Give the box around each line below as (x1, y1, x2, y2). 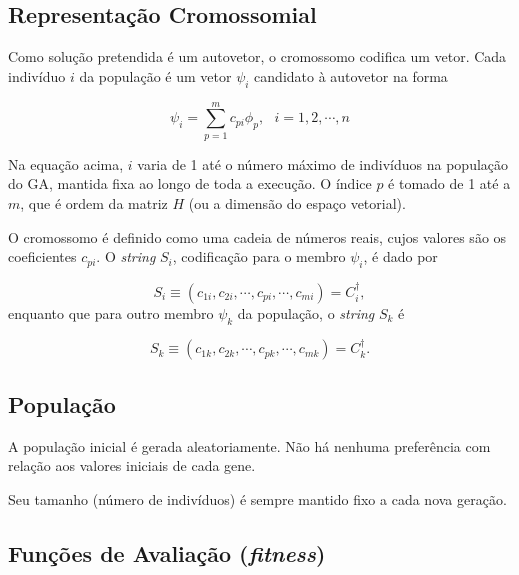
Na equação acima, (8, 153, 124, 174)
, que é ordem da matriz (20, 192, 168, 213)
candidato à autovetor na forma (254, 65, 448, 86)
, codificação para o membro (172, 246, 346, 267)
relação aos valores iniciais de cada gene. (8, 455, 256, 476)
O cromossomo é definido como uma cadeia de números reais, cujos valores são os (8, 226, 507, 247)
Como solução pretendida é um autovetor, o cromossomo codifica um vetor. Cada (8, 46, 507, 67)
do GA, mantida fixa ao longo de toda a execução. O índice (8, 173, 372, 194)
